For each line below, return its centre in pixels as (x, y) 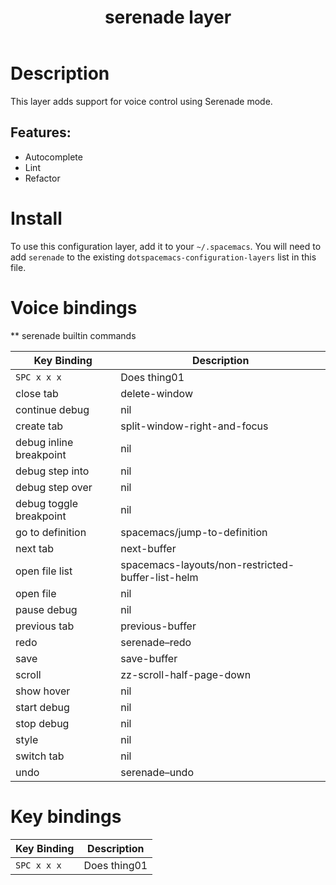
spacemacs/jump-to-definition (194, 532)
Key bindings (66, 816)
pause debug (46, 609)
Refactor (42, 178)
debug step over (54, 487)
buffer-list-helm (159, 577)
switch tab (40, 756)
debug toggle (46, 503)
